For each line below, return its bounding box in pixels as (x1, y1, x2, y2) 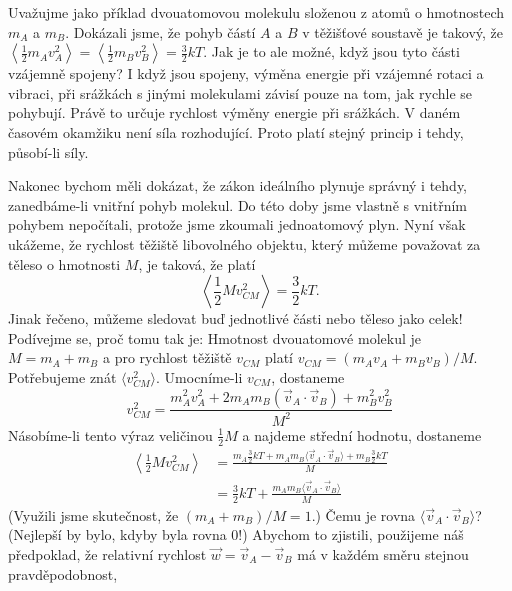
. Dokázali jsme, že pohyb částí (65, 21, 256, 42)
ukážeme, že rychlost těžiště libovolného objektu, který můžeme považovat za (8, 233, 481, 254)
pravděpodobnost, (8, 563, 118, 584)
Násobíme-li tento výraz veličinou (8, 424, 213, 445)
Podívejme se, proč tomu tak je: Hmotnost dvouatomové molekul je (8, 327, 421, 348)
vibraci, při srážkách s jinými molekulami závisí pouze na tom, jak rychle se (8, 82, 473, 103)
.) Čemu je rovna (311, 504, 416, 525)
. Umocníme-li (156, 366, 243, 387)
